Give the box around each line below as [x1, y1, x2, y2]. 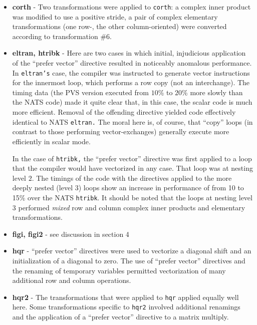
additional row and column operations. [12, 275, 131, 285]
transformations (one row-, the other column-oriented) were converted [12, 21, 227, 32]
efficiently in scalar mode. [12, 136, 91, 146]
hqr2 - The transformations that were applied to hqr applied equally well [12, 291, 239, 302]
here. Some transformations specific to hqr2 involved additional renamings [12, 301, 240, 312]
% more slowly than [182, 87, 243, 97]
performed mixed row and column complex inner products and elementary [18, 202, 245, 212]
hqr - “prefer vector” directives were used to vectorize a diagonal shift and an [12, 245, 251, 256]
